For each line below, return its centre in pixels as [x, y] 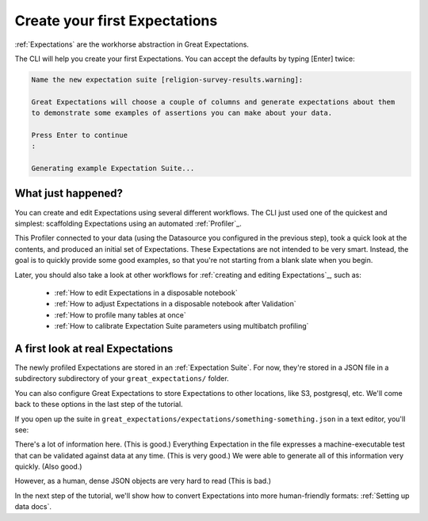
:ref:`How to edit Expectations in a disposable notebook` [146, 292]
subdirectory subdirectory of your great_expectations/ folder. [122, 378]
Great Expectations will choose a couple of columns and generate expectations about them [213, 102]
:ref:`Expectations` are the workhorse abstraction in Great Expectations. [132, 44]
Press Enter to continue [80, 135]
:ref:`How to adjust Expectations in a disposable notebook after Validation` [175, 304]
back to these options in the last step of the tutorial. [99, 405]
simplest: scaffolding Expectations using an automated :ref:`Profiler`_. [128, 223]
